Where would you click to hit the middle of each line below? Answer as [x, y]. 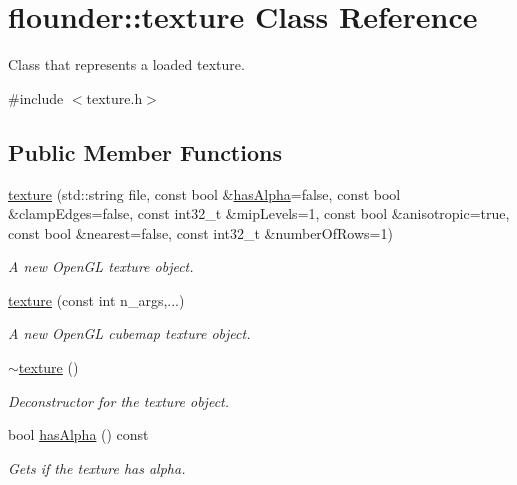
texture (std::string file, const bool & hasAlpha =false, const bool [204, 193]
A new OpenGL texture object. [101, 266]
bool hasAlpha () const [78, 434]
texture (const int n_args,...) [96, 299]
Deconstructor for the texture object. [119, 400]
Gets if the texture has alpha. [97, 467]
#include [36, 97]
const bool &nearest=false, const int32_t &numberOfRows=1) [200, 232]
